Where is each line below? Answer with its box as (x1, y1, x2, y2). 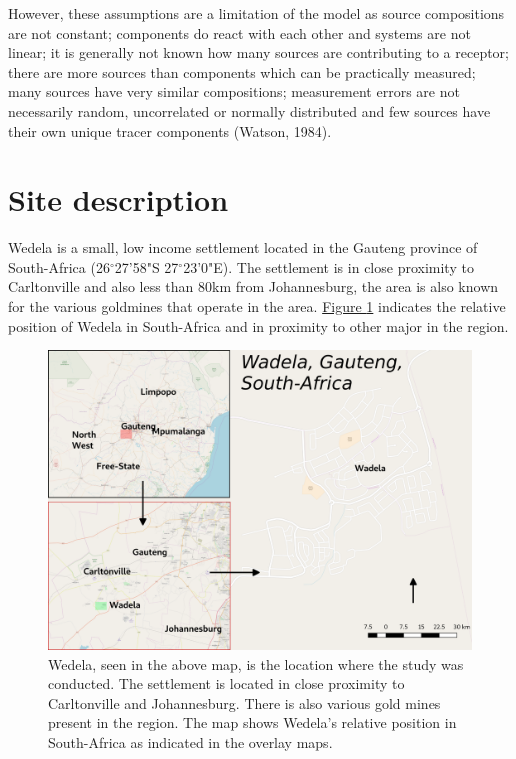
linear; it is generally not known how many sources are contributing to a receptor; (8, 42, 510, 63)
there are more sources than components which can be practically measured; (8, 61, 476, 82)
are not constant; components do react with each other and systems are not (8, 22, 471, 43)
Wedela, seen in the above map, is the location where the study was (48, 653, 464, 674)
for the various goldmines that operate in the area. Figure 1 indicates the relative (8, 296, 506, 317)
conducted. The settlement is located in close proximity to (48, 673, 405, 694)
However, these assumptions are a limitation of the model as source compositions (8, 3, 505, 23)
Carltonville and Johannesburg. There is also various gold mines (48, 692, 441, 713)
